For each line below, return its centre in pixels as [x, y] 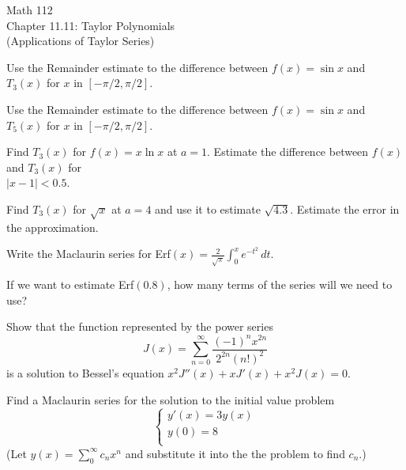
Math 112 [30, 9]
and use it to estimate [208, 208]
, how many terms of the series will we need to [280, 284]
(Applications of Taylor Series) [81, 41]
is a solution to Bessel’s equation [85, 372]
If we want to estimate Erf [70, 284]
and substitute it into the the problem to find [235, 453]
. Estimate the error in [345, 208]
